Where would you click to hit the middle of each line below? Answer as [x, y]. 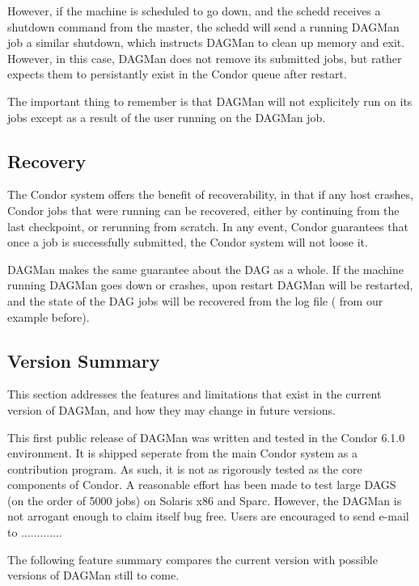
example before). [49, 316]
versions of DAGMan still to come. [93, 575]
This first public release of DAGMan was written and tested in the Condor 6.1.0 [206, 437]
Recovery [47, 160]
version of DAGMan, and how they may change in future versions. [171, 409]
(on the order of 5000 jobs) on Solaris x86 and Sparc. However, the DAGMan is [205, 500]
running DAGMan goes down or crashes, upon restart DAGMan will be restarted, [210, 285]
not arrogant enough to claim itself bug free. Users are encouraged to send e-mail [208, 516]
